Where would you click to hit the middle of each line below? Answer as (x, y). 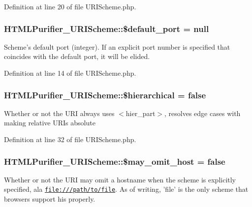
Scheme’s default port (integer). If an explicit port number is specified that (117, 46)
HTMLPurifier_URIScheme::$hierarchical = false (105, 95)
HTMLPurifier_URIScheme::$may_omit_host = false (115, 161)
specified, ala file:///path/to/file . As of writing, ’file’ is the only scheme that (126, 189)
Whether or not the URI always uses (59, 113)
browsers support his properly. (50, 199)
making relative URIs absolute (50, 123)
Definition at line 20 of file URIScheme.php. (70, 6)
